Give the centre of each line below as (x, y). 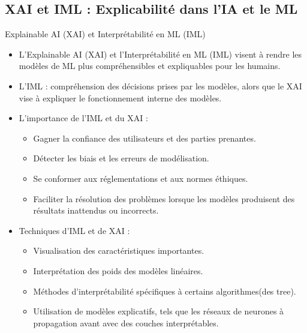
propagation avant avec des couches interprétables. (126, 322)
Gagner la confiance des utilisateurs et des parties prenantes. (145, 138)
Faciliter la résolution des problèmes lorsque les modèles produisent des (164, 198)
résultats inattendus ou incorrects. (96, 210)
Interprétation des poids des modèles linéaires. (118, 270)
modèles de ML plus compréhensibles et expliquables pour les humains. (150, 66)
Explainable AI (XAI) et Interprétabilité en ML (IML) (105, 34)
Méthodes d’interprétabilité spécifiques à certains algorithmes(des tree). (165, 291)
